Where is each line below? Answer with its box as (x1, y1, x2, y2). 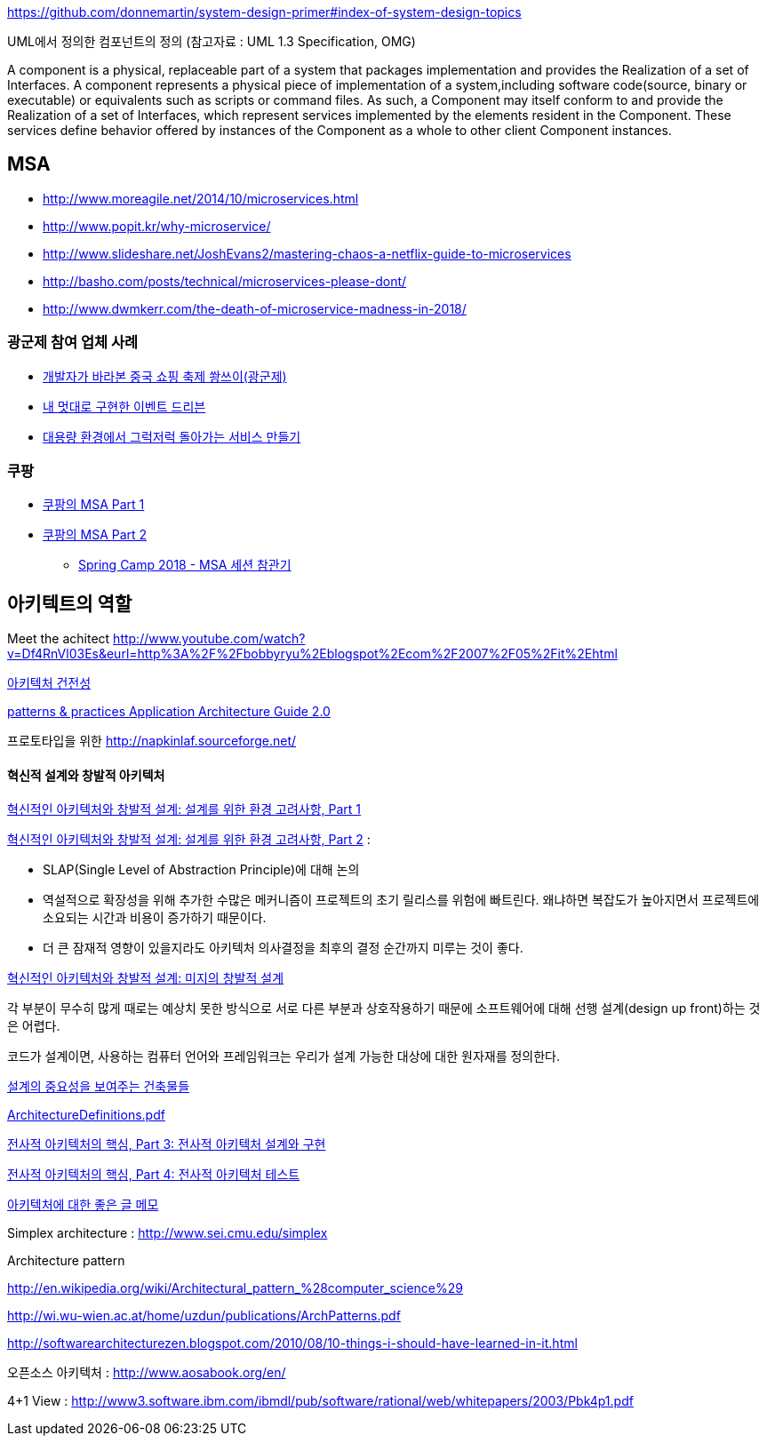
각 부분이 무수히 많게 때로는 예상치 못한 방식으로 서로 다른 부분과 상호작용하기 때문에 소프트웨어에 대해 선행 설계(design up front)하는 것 (7, 1001, 761, 1016)
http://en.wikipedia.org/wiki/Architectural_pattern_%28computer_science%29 (7, 1280, 463, 1296)
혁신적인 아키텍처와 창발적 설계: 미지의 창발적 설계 (7, 970, 284, 986)
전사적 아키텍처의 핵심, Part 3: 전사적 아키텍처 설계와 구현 (7, 1136, 326, 1152)
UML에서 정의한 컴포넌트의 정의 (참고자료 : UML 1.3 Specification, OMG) (7, 34, 416, 49)
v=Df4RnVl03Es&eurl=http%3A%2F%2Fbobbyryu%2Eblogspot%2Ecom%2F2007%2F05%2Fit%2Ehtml (7, 646, 618, 662)
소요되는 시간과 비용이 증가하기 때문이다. (43, 910, 267, 926)
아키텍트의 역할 (7, 592, 132, 615)
